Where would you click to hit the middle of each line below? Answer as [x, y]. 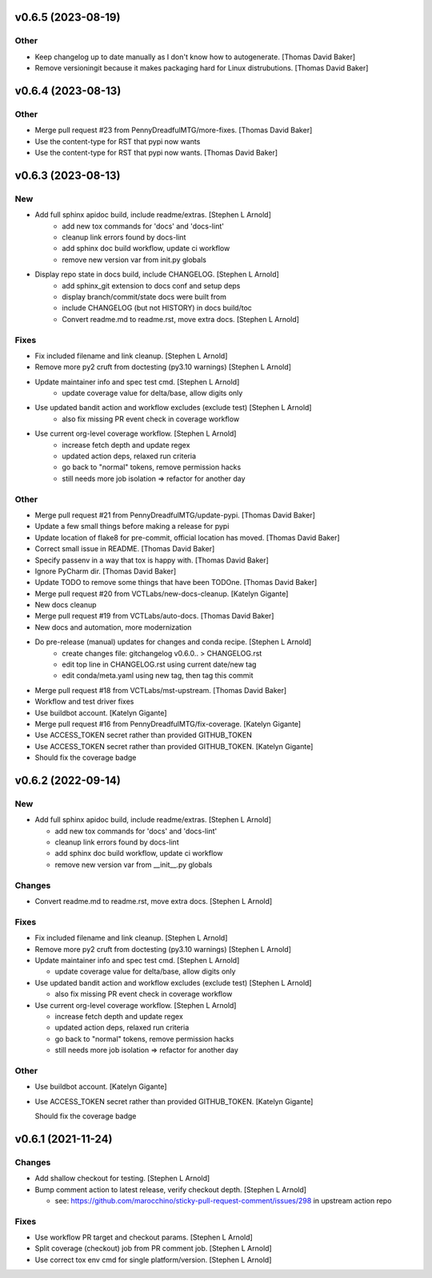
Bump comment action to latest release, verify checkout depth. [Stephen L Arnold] [171, 1189]
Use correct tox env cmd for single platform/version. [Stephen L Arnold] [153, 1260]
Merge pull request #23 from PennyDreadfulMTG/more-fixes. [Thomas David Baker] [174, 130]
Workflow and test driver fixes [84, 702]
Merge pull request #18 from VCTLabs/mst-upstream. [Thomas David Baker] [161, 690]
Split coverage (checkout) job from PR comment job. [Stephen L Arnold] [153, 1248]
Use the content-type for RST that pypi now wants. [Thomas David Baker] [156, 153]
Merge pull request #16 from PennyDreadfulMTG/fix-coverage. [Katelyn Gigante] [168, 724]
